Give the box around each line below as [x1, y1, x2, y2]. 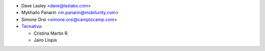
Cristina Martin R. [33, 30, 69, 36]
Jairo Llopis [33, 37, 57, 43]
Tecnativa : [21, 24, 43, 29]
